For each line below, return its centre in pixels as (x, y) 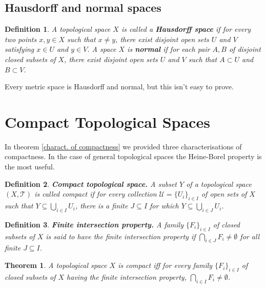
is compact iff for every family (165, 265)
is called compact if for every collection (96, 194)
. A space (102, 49)
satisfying (19, 49)
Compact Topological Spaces (107, 121)
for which (164, 206)
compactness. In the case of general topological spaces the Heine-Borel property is (133, 156)
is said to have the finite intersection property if (121, 236)
